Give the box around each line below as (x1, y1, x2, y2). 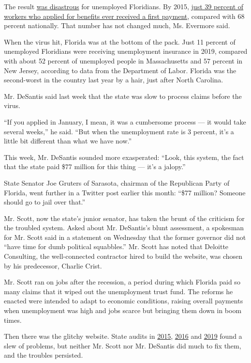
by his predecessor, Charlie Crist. (4, 260, 102, 270)
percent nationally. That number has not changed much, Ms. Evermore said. (4, 20, 230, 31)
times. (4, 315, 22, 325)
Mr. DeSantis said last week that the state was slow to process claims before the (4, 91, 242, 101)
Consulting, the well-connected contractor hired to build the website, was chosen (4, 251, 243, 261)
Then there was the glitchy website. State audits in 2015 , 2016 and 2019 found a (4, 331, 242, 341)
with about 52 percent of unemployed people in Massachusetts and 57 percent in (4, 55, 243, 65)
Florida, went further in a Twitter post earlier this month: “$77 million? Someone (4, 187, 246, 197)
